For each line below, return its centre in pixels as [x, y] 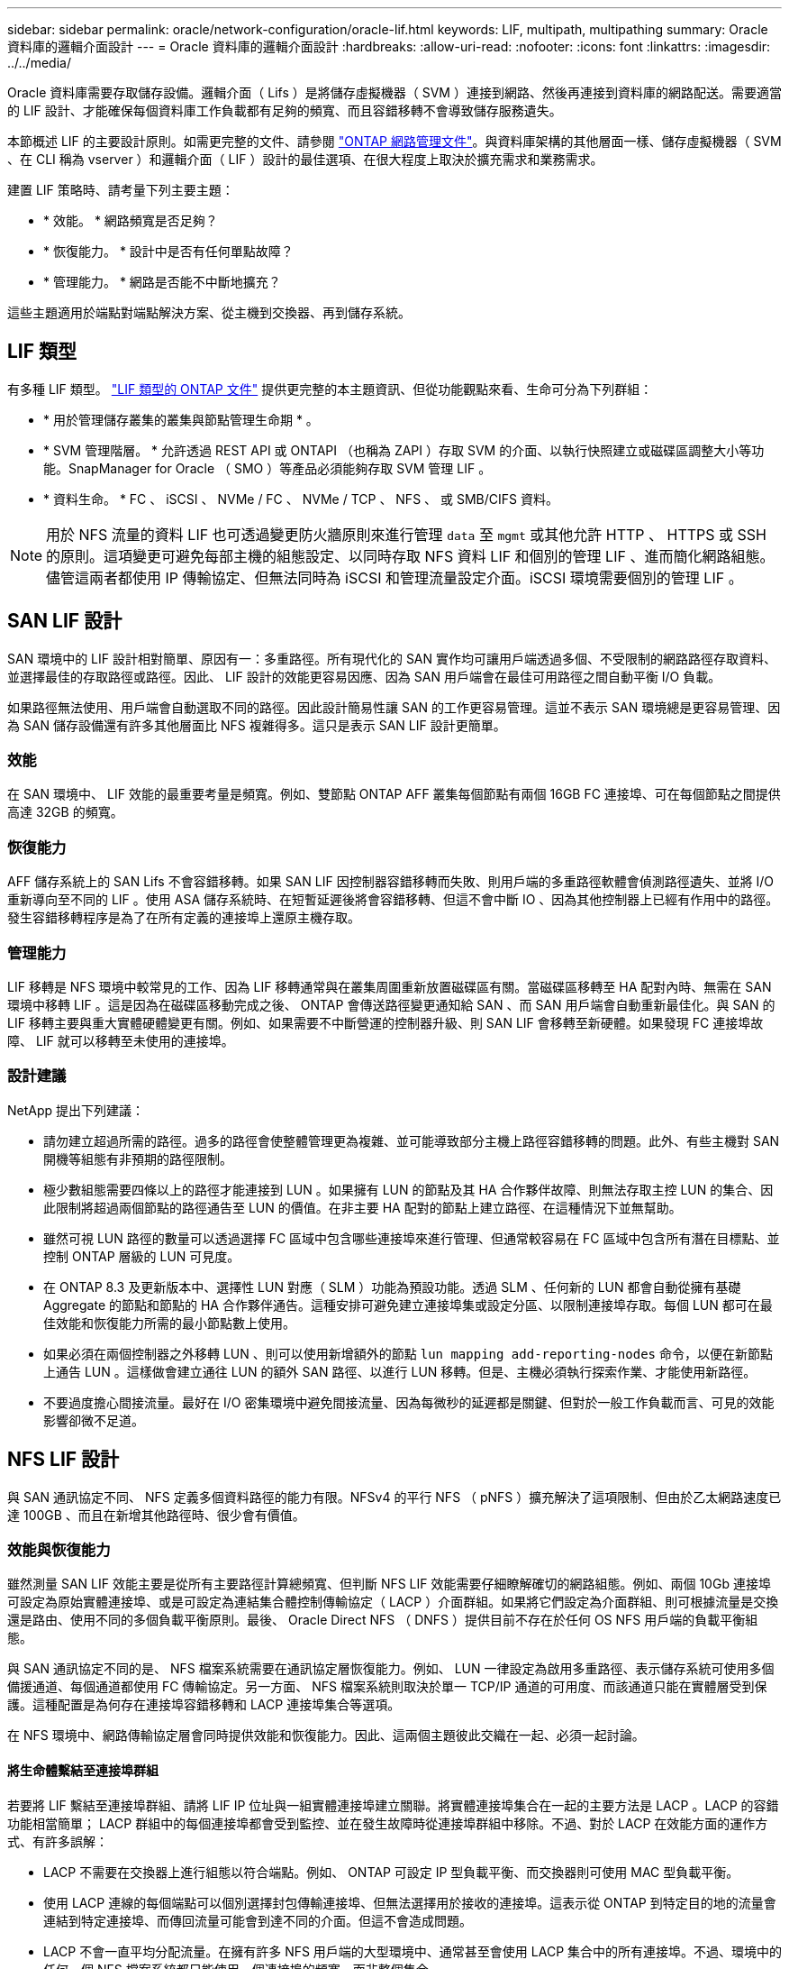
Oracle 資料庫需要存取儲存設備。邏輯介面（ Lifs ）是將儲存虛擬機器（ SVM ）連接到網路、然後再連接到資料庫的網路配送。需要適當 [394, 92]
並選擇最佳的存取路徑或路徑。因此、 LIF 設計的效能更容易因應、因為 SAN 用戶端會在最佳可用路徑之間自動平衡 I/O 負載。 [364, 676]
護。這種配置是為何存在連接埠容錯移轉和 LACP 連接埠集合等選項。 [204, 1705]
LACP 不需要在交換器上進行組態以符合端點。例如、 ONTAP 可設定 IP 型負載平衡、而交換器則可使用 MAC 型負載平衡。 [391, 1872]
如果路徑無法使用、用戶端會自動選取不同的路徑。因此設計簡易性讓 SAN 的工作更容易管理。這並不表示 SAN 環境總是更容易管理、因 [394, 707]
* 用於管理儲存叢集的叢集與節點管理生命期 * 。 [181, 419]
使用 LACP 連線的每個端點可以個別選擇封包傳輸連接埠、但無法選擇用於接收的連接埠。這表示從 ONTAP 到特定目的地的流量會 [410, 1902]
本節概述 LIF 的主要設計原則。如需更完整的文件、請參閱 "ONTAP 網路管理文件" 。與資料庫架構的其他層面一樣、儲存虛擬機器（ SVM [394, 141]
